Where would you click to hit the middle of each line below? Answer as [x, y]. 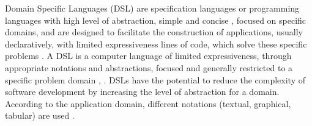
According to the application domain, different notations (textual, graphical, [148, 103]
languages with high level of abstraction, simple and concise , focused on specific [156, 20]
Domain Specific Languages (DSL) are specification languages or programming [152, 8]
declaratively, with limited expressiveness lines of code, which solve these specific [156, 44]
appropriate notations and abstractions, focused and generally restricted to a [149, 67]
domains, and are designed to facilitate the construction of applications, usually [154, 32]
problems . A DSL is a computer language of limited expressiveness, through [148, 56]
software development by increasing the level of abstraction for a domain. [142, 92]
